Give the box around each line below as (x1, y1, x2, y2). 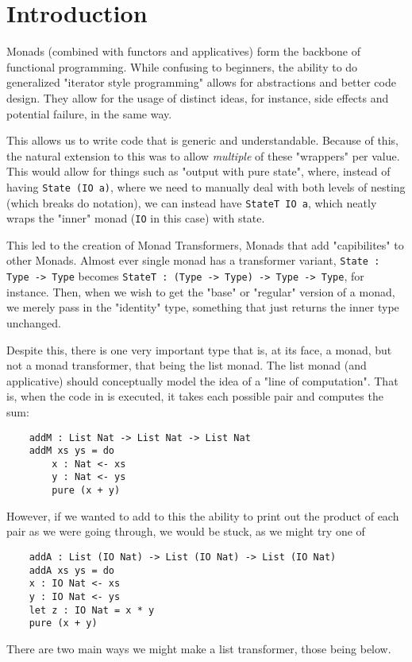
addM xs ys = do (29, 445, 115, 457)
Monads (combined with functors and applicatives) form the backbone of (6, 43, 361, 60)
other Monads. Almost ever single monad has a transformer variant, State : (6, 252, 380, 269)
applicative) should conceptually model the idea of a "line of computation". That (6, 372, 399, 389)
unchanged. (6, 314, 61, 331)
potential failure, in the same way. (6, 105, 172, 122)
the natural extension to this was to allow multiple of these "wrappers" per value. (6, 147, 400, 164)
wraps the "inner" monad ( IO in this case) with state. (6, 210, 265, 226)
